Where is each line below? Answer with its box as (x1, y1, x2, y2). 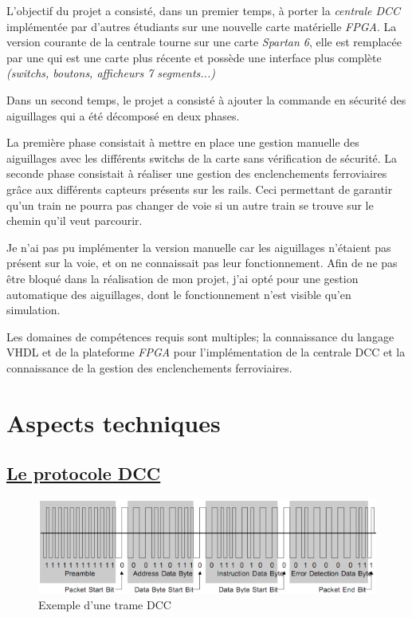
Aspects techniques (6, 406, 221, 439)
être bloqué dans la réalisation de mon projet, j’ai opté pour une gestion (6, 270, 359, 286)
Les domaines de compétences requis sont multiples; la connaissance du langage (6, 328, 394, 344)
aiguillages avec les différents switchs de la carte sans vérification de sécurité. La (6, 149, 398, 166)
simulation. (6, 301, 61, 318)
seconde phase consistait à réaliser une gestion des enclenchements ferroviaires (6, 165, 387, 182)
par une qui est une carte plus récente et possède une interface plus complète (6, 49, 382, 65)
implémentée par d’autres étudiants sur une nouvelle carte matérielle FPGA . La (6, 18, 397, 34)
